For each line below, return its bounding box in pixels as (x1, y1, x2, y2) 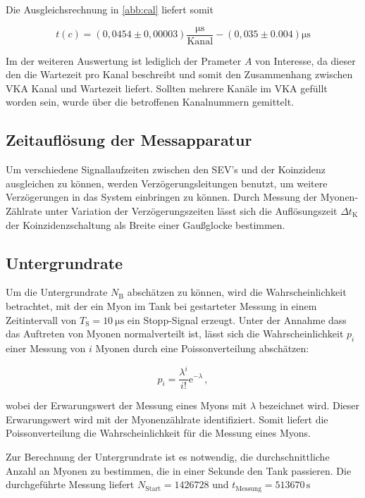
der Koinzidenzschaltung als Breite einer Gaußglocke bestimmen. (6, 217, 285, 232)
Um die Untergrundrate (6, 285, 108, 299)
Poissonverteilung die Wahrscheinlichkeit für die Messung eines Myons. (6, 425, 311, 440)
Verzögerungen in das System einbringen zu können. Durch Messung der (6, 189, 318, 204)
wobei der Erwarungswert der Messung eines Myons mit (6, 398, 247, 413)
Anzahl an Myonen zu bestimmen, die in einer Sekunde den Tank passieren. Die (6, 463, 352, 478)
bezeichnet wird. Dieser (259, 398, 359, 413)
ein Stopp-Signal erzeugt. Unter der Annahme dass (127, 312, 347, 327)
